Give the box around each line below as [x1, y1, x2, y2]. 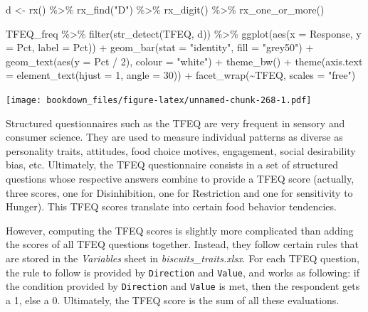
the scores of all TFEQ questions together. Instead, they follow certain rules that [6, 237, 359, 252]
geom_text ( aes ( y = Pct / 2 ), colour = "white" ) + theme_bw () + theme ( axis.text [6, 53, 363, 68]
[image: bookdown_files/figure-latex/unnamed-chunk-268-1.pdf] [6, 95, 312, 105]
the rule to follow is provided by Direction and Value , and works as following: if [6, 264, 359, 279]
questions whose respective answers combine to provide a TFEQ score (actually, [6, 171, 354, 185]
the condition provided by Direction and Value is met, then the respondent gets [6, 279, 360, 294]
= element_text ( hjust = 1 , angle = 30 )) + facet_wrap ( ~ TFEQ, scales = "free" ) [6, 68, 356, 82]
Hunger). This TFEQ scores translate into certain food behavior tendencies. [6, 199, 337, 214]
